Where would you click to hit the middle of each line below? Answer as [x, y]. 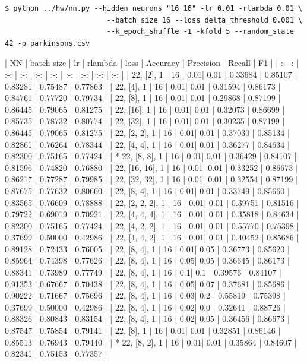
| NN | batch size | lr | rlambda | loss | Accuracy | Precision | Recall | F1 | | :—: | [152, 63]
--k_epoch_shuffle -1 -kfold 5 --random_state [200, 32]
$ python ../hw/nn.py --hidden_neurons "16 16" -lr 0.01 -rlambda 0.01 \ [154, 8]
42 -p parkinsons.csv [48, 43]
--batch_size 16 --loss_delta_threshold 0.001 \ [205, 20]
